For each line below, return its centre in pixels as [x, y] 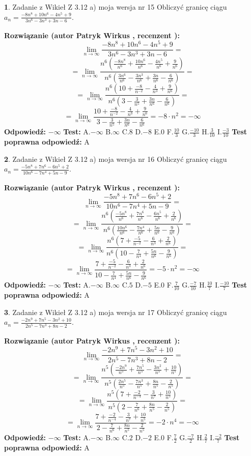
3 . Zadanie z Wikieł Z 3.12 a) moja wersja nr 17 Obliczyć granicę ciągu [116, 312]
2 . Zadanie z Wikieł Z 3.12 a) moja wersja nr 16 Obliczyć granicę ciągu [116, 159]
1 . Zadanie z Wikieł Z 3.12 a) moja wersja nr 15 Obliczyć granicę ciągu [116, 7]
